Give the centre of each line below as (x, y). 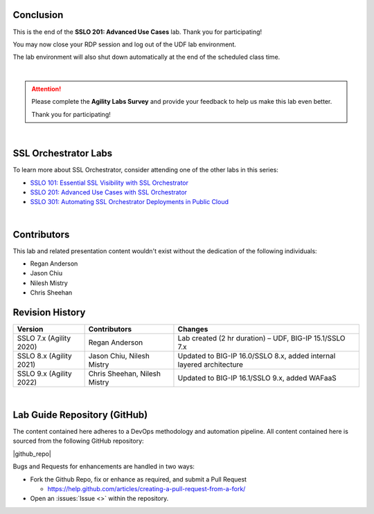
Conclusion (38, 15)
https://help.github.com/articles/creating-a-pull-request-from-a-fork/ (146, 488)
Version (30, 329)
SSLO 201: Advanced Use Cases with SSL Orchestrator (108, 192)
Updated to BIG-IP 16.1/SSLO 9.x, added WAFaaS (257, 378)
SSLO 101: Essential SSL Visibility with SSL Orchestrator (109, 183)
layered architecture (211, 365)
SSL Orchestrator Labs (63, 153)
